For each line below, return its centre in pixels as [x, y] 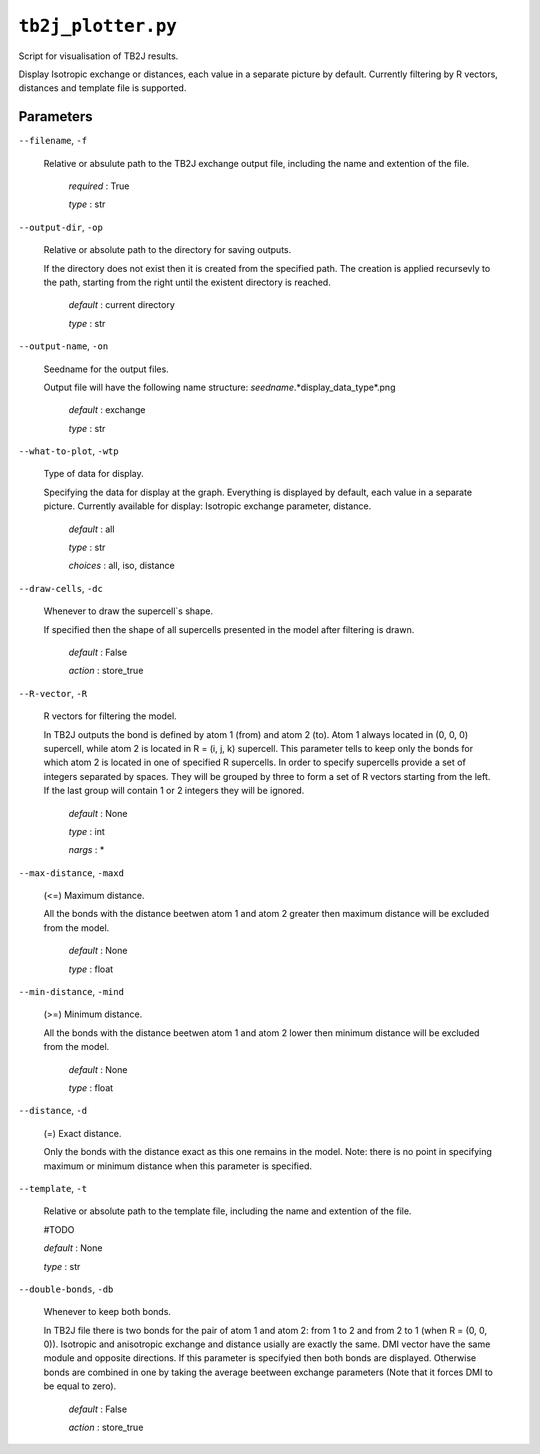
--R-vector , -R [53, 693]
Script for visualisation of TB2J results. [98, 56]
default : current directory [121, 305]
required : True [99, 186]
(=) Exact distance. [82, 1133]
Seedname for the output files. [106, 369]
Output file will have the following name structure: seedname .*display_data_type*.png [219, 387]
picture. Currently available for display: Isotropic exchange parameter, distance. [207, 506]
